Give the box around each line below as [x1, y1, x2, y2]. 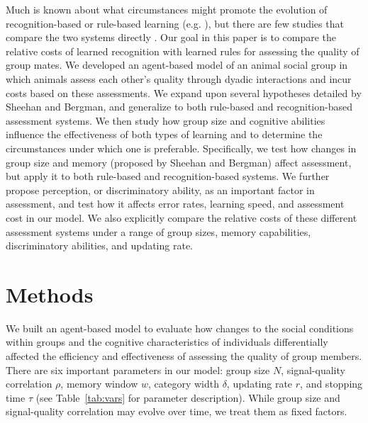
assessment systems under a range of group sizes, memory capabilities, [6, 224, 311, 239]
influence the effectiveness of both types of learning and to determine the [6, 127, 323, 142]
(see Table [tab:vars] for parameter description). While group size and [35, 390, 340, 405]
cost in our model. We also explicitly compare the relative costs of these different [6, 210, 357, 225]
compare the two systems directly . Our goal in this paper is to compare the [6, 30, 337, 45]
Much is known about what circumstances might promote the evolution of [6, 2, 328, 16]
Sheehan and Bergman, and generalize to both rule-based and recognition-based [6, 99, 352, 114]
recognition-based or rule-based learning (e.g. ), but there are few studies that [6, 16, 344, 30]
